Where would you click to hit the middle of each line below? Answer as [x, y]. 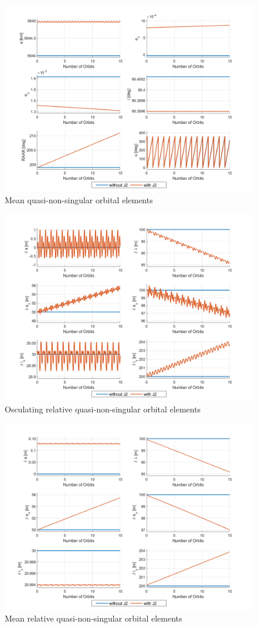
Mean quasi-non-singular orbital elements [79, 199]
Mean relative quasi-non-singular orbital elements [94, 618]
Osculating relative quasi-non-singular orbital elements [103, 409]
